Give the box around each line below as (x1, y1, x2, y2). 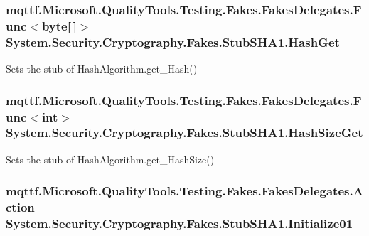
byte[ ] (41, 16, 77, 34)
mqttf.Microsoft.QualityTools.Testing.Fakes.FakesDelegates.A (6, 182, 363, 200)
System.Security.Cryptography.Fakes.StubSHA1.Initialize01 (6, 215, 353, 232)
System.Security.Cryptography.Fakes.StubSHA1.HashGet (6, 33, 340, 50)
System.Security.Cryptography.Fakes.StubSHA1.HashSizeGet (6, 124, 363, 141)
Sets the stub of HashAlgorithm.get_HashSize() (6, 151, 215, 166)
